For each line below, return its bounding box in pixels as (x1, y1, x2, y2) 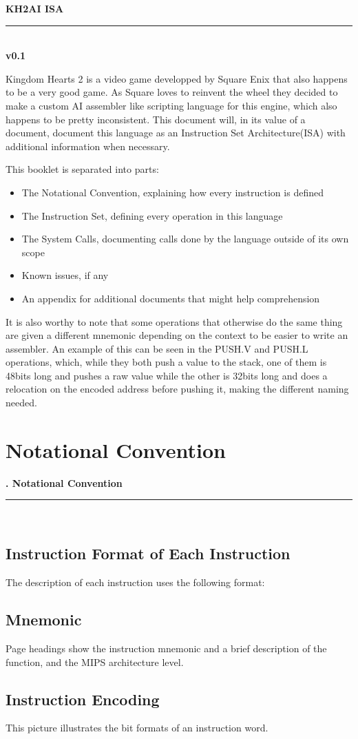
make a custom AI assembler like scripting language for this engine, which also (6, 98, 337, 112)
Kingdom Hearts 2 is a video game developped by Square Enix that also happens (6, 71, 348, 85)
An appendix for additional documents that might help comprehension (21, 291, 320, 305)
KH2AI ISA (6, 1, 64, 15)
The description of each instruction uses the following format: (6, 575, 265, 590)
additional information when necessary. (6, 138, 170, 153)
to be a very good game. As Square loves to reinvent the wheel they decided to (6, 85, 338, 99)
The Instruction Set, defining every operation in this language (21, 208, 283, 222)
